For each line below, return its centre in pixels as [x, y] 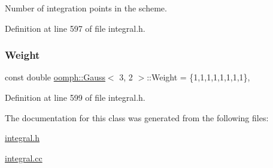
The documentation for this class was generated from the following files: [137, 117]
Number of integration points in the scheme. [86, 8]
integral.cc [24, 157]
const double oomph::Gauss [55, 77]
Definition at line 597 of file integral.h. [75, 28]
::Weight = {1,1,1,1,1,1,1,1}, [198, 77]
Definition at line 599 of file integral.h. [75, 97]
